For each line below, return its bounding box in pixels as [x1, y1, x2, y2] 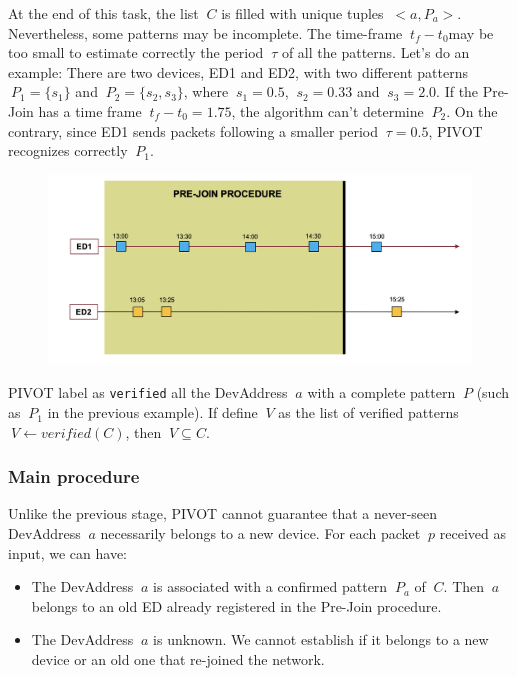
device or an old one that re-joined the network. [31, 649, 325, 670]
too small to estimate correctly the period [8, 42, 264, 63]
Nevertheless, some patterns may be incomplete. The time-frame [8, 22, 403, 43]
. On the [446, 100, 498, 121]
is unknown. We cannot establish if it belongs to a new [153, 629, 489, 650]
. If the [436, 81, 479, 102]
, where [183, 81, 229, 102]
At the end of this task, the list [8, 3, 199, 23]
